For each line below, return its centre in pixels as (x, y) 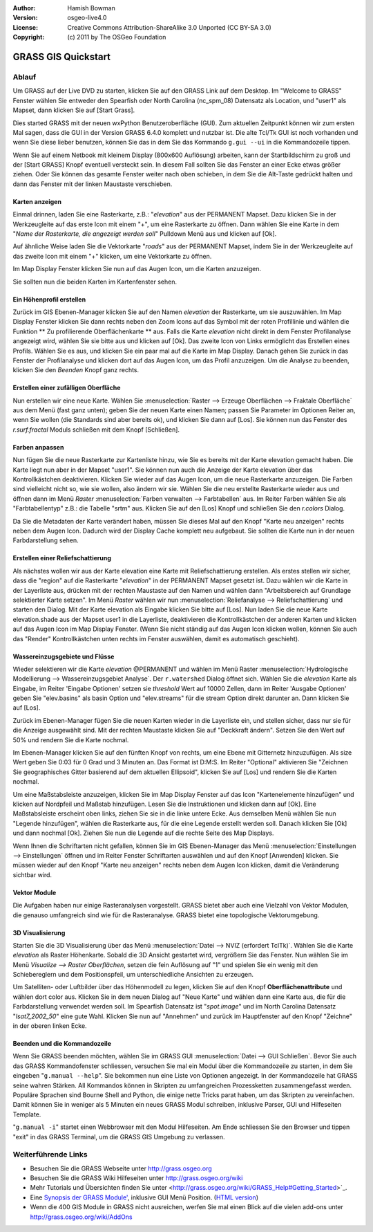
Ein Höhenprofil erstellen (49, 299)
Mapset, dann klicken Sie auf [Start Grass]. (74, 110)
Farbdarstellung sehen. (46, 540)
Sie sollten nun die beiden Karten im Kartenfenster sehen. (95, 282)
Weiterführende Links (50, 1155)
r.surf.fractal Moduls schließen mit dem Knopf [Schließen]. (96, 430)
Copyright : (29, 37)
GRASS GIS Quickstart (61, 56)
